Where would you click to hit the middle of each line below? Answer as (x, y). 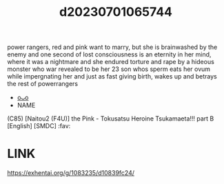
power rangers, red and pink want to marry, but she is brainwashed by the (112, 47)
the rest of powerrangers (42, 84)
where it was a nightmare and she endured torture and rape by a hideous (111, 62)
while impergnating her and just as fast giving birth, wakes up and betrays (112, 76)
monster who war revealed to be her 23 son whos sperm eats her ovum (109, 69)
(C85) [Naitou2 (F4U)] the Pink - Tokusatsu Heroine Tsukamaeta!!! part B (111, 119)
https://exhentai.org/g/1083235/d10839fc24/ (71, 173)
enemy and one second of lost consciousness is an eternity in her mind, (109, 54)
